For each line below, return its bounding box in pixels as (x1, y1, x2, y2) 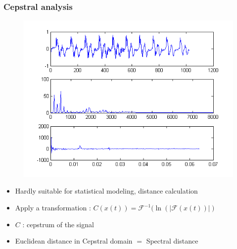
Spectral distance (146, 236, 198, 246)
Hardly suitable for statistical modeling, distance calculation (15, 186, 198, 196)
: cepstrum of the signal (22, 219, 94, 229)
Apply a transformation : (15, 202, 91, 213)
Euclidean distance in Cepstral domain (15, 236, 133, 246)
